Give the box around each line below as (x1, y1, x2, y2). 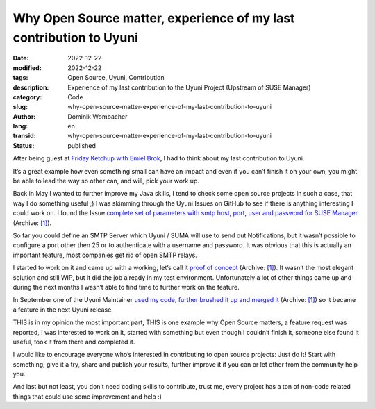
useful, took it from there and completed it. (12, 337, 135, 346)
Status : (12, 141, 35, 149)
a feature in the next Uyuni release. (12, 306, 114, 314)
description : (12, 83, 49, 92)
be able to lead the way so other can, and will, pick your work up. (12, 177, 199, 185)
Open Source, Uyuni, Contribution (67, 74, 165, 82)
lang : (12, 122, 28, 131)
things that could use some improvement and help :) (12, 392, 162, 401)
